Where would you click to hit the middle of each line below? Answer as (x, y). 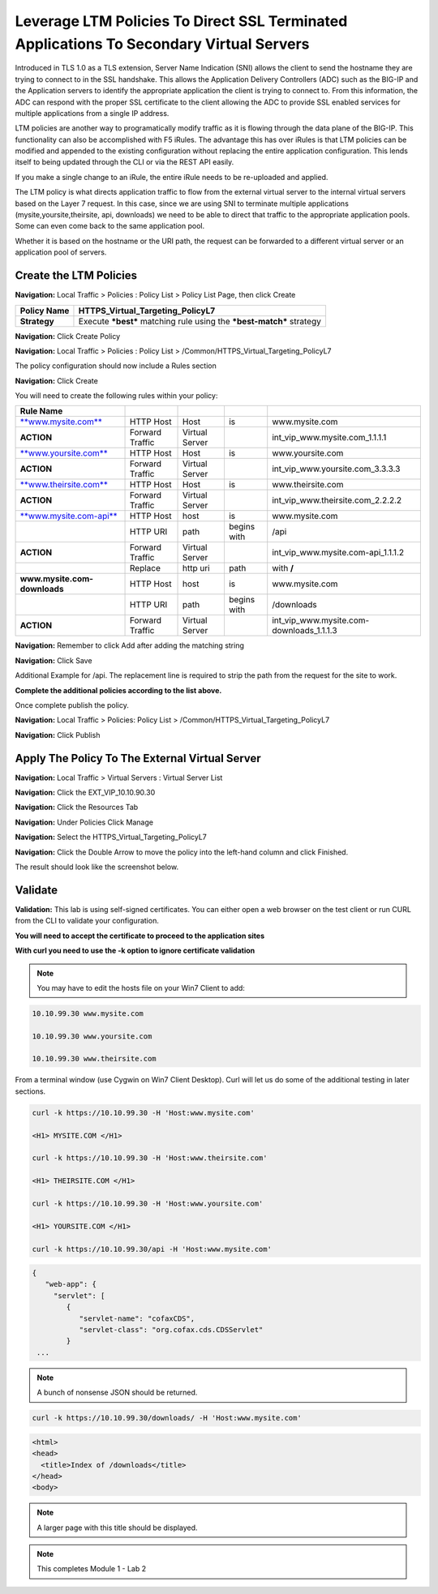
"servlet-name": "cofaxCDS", (137, 1318)
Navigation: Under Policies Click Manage (84, 822)
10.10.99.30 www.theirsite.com (94, 1059)
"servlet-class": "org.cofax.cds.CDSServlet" (171, 1330)
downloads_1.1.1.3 (305, 631)
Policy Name (45, 311)
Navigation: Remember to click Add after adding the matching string (130, 645)
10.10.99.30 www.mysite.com (88, 1013)
